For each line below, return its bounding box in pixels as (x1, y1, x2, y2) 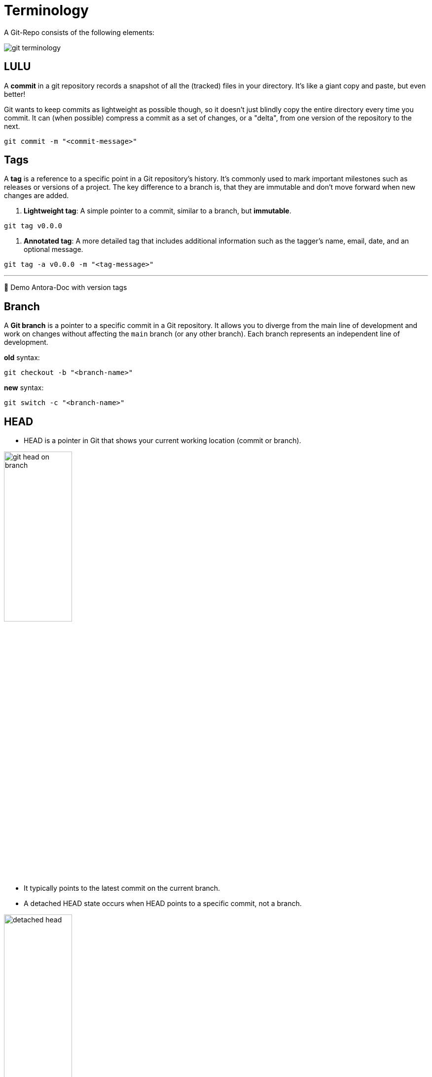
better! (4, 89, 26, 98)
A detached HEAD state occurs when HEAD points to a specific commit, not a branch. (24, 899, 302, 908)
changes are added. (4, 191, 69, 200)
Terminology (4, 2, 89, 19)
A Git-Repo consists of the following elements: (4, 28, 155, 37)
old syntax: (4, 353, 40, 362)
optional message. (24, 245, 83, 254)
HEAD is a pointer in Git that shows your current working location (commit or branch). (24, 436, 301, 445)
